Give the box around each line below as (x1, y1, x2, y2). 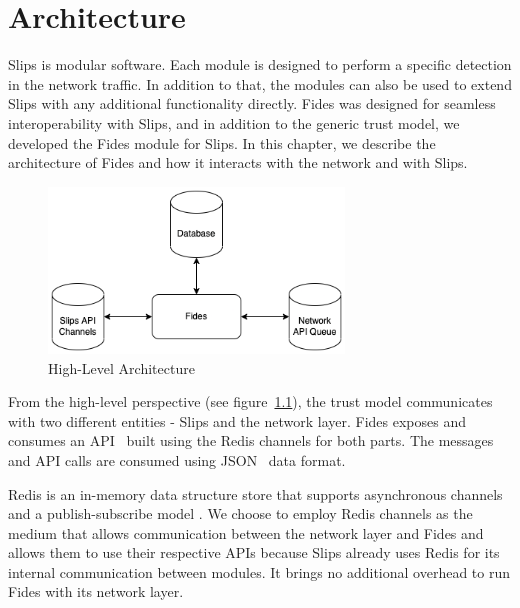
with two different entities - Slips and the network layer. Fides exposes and (8, 410, 466, 431)
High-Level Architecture (48, 357, 195, 378)
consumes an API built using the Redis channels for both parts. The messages (8, 430, 494, 451)
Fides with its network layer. (8, 581, 184, 602)
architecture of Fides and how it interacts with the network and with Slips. (8, 152, 468, 173)
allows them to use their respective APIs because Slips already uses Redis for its (8, 542, 500, 563)
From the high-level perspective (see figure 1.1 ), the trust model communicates (8, 391, 493, 412)
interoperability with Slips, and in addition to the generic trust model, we (8, 112, 460, 133)
